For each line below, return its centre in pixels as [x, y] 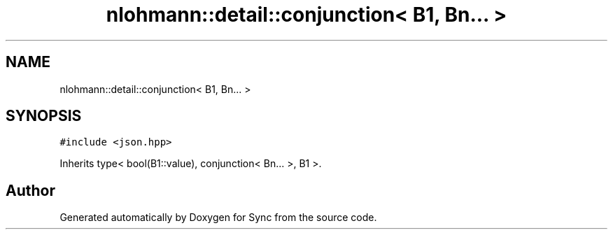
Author [30, 190]
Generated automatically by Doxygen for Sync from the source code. [218, 218]
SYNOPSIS [44, 116]
